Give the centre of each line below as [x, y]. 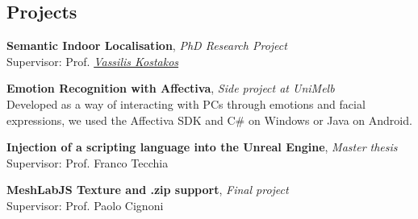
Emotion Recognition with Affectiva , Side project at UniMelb [171, 88]
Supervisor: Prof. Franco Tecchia [88, 162]
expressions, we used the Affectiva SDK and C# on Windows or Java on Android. [209, 120]
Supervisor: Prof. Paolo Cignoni [85, 205]
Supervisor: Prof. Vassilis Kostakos [93, 61]
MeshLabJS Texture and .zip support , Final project [148, 190]
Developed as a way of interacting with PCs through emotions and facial [186, 103]
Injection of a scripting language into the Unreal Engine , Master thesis [202, 147]
